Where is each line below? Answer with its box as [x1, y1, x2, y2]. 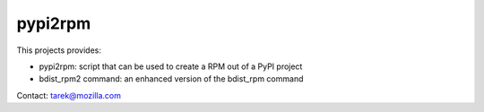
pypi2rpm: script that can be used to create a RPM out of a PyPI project [39, 61, 303, 72]
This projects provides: [16, 45, 102, 56]
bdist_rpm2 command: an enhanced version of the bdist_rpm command [39, 73, 304, 84]
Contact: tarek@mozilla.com [16, 90, 121, 100]
